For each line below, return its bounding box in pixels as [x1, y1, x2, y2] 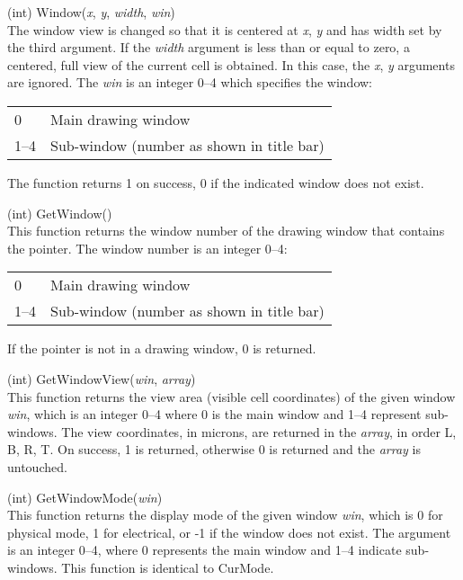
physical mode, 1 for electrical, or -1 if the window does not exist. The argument [7, 522, 451, 541]
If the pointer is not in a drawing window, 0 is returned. [7, 339, 316, 358]
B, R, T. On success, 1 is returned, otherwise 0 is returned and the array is [7, 440, 421, 459]
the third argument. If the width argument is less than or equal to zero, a [7, 38, 410, 57]
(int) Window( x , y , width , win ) [7, 3, 175, 21]
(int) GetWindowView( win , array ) [7, 369, 196, 388]
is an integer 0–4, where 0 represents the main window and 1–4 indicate [7, 540, 402, 559]
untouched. [7, 457, 67, 476]
